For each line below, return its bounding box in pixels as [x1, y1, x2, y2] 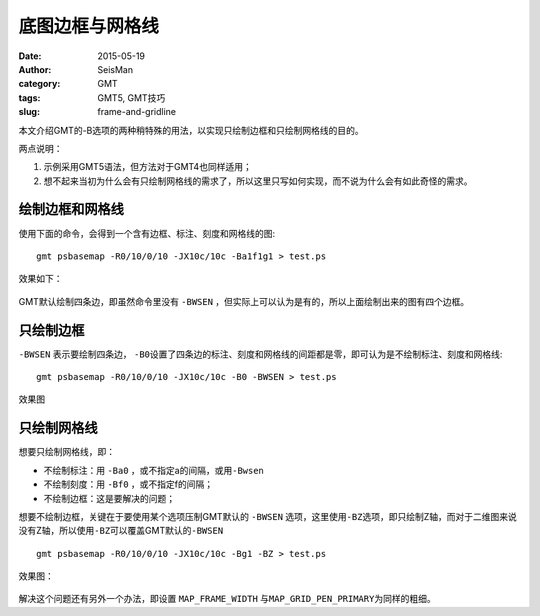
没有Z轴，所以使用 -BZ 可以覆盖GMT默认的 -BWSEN [18, 525, 224, 537]
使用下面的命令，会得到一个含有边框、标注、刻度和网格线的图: [18, 227, 276, 239]
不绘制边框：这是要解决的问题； [43, 492, 175, 504]
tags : [18, 91, 41, 104]
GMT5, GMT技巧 [97, 91, 166, 104]
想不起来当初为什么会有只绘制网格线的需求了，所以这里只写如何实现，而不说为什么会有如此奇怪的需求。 [43, 175, 473, 187]
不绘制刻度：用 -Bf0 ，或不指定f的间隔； [43, 478, 214, 490]
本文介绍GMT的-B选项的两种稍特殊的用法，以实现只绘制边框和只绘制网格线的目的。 [18, 124, 364, 136]
